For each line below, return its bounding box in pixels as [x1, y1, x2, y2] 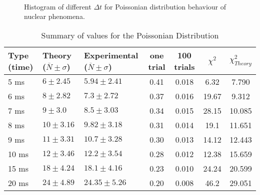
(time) [8, 60, 33, 72]
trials [174, 60, 195, 72]
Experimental [83, 49, 138, 61]
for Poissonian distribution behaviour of [104, 1, 226, 11]
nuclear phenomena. [24, 11, 85, 21]
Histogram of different [24, 1, 91, 11]
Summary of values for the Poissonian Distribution [41, 29, 219, 41]
